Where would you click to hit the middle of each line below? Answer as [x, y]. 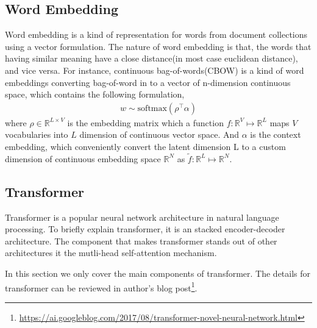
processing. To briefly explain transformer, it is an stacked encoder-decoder [145, 229]
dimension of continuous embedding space [83, 158]
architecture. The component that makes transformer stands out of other [141, 241]
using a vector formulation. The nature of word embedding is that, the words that [158, 46]
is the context [276, 134]
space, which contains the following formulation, [95, 94]
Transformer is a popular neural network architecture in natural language [142, 217]
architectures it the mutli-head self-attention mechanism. [111, 253]
